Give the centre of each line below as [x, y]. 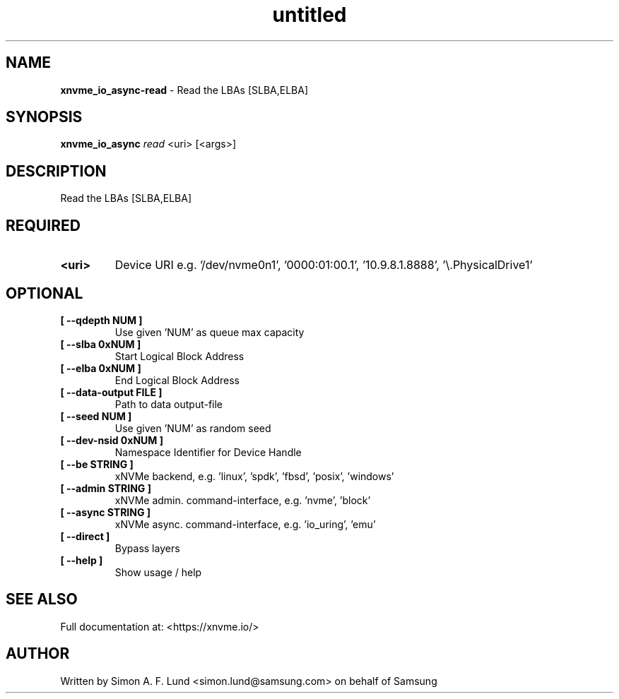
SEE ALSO [42, 599]
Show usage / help [158, 572]
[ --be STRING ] [97, 464]
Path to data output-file [169, 404]
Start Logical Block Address [179, 356]
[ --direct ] [85, 536]
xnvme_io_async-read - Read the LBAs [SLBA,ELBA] [184, 90]
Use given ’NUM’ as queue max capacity [210, 332]
